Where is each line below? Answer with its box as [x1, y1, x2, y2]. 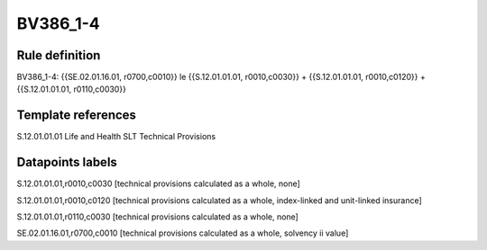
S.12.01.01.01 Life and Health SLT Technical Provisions [16, 131, 216, 142]
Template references [16, 108, 137, 123]
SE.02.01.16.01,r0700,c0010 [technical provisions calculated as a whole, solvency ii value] [16, 228, 349, 238]
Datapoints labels [16, 155, 117, 170]
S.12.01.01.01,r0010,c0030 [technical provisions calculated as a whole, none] [16, 178, 301, 189]
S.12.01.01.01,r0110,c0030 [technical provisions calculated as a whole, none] [16, 211, 299, 222]
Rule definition [16, 48, 101, 63]
